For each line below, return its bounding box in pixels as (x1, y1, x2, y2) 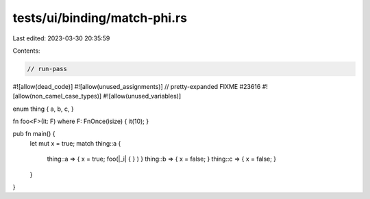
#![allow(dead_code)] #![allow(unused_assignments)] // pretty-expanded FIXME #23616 (12, 82, 261, 90)
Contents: (12, 47, 40, 55)
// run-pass (27, 65, 68, 72)
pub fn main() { (12, 130, 56, 138)
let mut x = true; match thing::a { (29, 139, 121, 147)
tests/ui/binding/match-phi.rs (12, 10, 188, 25)
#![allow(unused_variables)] (103, 92, 182, 101)
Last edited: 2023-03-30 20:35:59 (12, 34, 110, 42)
